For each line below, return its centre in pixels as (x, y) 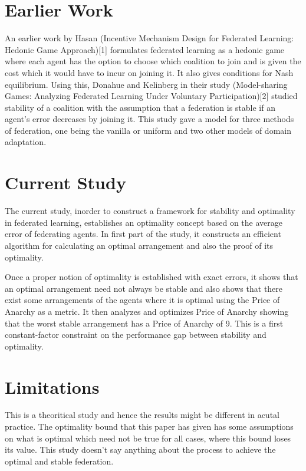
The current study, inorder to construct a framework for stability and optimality (150, 211)
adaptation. (26, 142)
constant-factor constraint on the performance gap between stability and (136, 335)
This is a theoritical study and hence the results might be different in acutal (142, 415)
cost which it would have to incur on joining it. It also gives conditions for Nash (149, 72)
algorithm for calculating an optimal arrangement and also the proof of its (139, 245)
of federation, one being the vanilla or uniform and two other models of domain (148, 130)
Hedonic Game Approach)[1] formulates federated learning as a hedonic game (145, 49)
